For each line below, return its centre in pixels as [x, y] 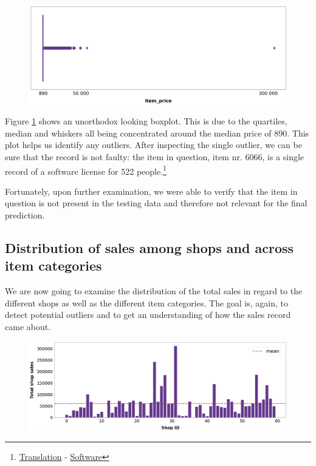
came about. [28, 326]
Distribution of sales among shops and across [149, 247]
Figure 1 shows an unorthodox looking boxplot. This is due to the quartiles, [146, 121]
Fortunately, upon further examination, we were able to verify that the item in [151, 191]
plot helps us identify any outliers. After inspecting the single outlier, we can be [153, 145]
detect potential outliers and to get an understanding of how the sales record [148, 315]
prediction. [25, 214]
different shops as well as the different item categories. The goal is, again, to [147, 302]
